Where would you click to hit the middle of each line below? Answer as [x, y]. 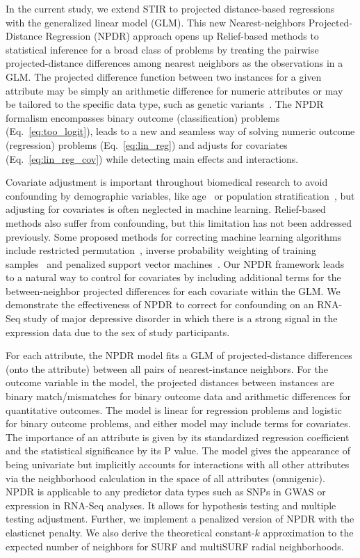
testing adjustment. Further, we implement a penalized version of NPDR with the [180, 519]
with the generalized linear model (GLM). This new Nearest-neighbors [156, 22]
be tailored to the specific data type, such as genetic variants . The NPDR [165, 104]
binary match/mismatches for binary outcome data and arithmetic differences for [179, 396]
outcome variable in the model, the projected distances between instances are [170, 382]
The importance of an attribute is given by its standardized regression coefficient [178, 437]
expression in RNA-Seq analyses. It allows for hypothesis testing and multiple [171, 505]
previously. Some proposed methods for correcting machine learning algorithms [174, 236]
